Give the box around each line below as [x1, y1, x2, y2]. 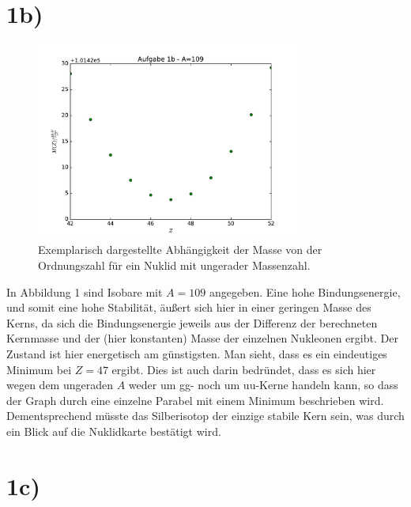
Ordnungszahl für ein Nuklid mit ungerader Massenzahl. [38, 256, 311, 273]
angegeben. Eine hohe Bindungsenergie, [209, 283, 401, 300]
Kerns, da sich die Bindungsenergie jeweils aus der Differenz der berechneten [6, 314, 378, 331]
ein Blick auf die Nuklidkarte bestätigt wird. [6, 422, 221, 439]
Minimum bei [6, 361, 72, 377]
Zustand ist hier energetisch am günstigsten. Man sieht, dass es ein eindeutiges [6, 345, 387, 361]
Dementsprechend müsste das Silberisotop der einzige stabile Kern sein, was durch [6, 407, 405, 424]
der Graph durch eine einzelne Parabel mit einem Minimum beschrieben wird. [6, 392, 384, 408]
